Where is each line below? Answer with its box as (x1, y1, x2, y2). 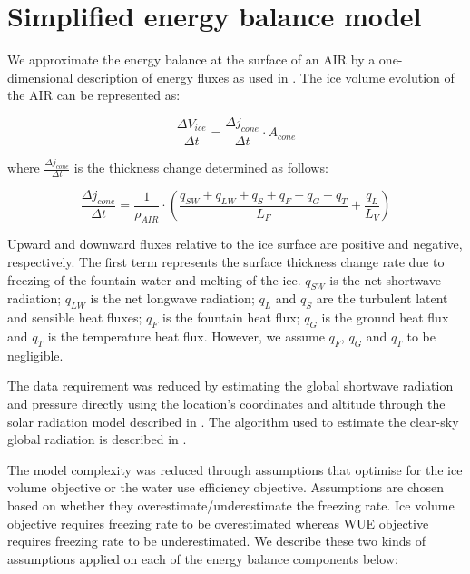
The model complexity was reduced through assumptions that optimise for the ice (7, 460, 463, 479)
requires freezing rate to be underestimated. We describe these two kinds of (7, 531, 426, 550)
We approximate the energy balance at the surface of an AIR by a (7, 50, 376, 69)
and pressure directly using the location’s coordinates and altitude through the (7, 394, 446, 413)
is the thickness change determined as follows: (73, 158, 328, 176)
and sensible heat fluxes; (7, 308, 142, 327)
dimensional (7, 67, 73, 86)
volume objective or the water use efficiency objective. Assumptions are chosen (7, 478, 445, 497)
